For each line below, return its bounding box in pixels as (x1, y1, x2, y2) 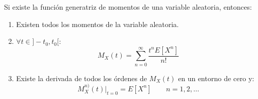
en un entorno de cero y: (178, 72, 254, 83)
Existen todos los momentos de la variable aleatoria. (16, 18, 179, 29)
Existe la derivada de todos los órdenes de (16, 72, 147, 83)
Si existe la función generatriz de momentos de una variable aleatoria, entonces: (4, 2, 252, 12)
